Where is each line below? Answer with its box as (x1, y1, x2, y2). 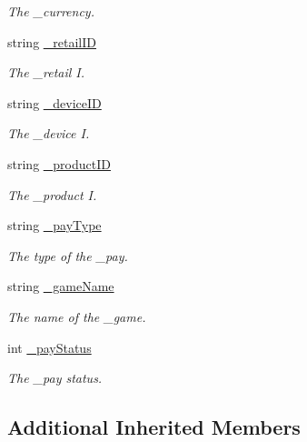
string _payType (7, 216, 102, 235)
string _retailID (7, 32, 96, 51)
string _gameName (7, 276, 114, 296)
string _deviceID (7, 93, 102, 112)
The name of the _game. (7, 306, 146, 326)
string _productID (7, 154, 111, 173)
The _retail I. (7, 63, 85, 82)
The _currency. (7, 2, 94, 20)
